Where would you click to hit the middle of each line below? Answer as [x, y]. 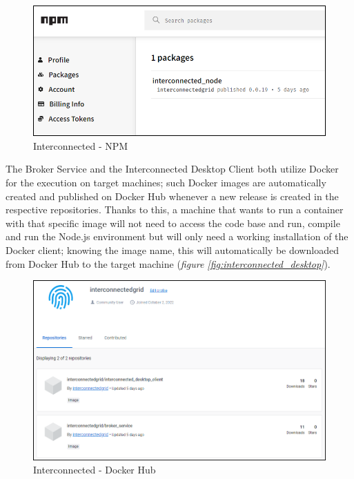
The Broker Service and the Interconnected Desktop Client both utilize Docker [172, 169]
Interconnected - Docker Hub [95, 470]
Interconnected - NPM [81, 145]
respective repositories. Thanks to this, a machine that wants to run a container [175, 209]
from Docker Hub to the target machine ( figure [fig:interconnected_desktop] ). [168, 263]
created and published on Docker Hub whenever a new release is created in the [172, 196]
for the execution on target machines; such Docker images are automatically [166, 183]
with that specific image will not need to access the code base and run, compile [173, 223]
